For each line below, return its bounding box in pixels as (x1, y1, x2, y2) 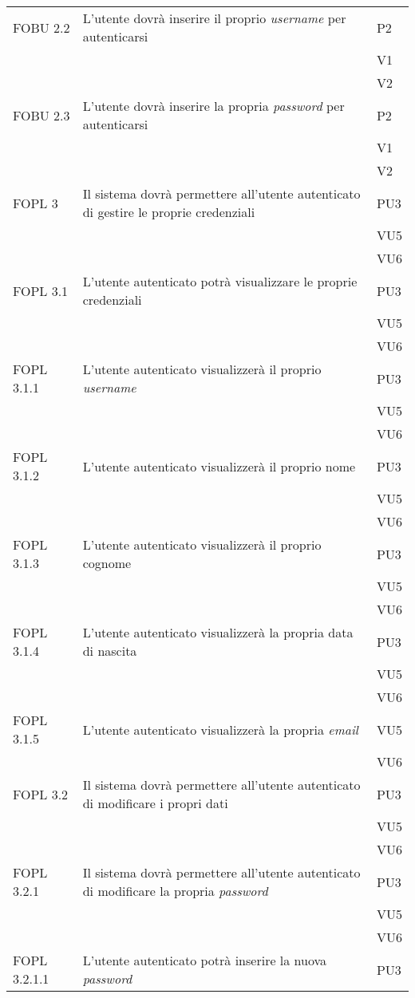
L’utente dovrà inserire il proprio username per (82, 9, 346, 27)
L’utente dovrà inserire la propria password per (82, 97, 345, 115)
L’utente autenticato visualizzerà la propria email (82, 720, 358, 739)
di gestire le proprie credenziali (82, 203, 255, 221)
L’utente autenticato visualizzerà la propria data (82, 623, 354, 641)
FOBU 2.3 (13, 105, 70, 124)
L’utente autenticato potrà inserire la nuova (82, 951, 327, 969)
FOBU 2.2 (13, 18, 70, 37)
